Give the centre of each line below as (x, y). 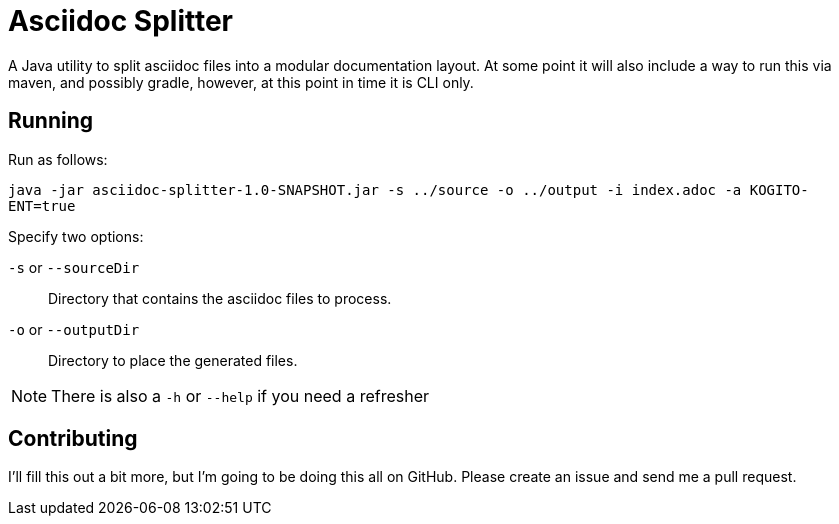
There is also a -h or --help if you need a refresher (240, 395)
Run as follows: (58, 159)
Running (51, 121)
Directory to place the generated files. (173, 360)
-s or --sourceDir (74, 267)
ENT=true (42, 205)
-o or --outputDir (74, 329)
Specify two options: (76, 236)
